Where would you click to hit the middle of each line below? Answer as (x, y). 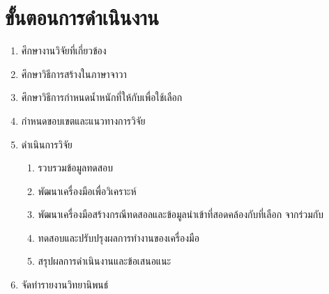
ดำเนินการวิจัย (47, 144)
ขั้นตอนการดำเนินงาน (82, 17)
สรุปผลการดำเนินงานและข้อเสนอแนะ (105, 261)
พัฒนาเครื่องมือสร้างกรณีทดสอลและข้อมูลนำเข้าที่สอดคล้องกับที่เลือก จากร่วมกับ (181, 214)
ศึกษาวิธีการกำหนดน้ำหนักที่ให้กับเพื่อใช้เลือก (102, 97)
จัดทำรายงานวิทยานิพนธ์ (65, 285)
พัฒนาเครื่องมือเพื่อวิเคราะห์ (87, 191)
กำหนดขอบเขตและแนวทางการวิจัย (83, 120)
